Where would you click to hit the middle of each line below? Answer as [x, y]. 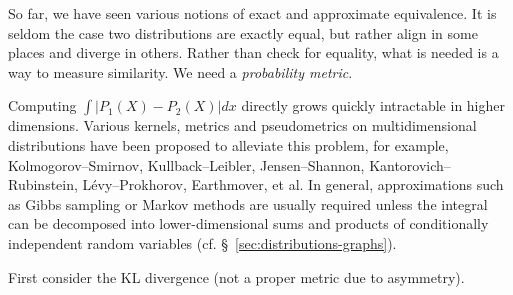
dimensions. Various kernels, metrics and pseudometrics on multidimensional [242, 125]
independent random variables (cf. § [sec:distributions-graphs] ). [202, 242]
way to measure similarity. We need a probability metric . [180, 71]
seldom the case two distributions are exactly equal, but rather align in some [243, 32]
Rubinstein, [43, 184]
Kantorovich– [410, 164]
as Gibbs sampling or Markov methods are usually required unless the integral [248, 203]
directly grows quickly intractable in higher [373, 105]
